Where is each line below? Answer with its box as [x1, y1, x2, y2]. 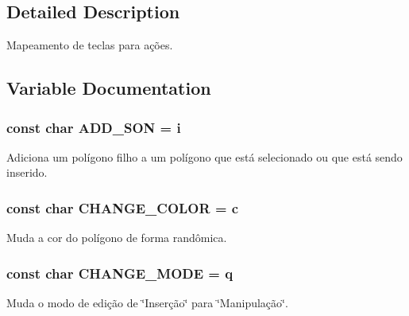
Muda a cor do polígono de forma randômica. [6, 229, 227, 246]
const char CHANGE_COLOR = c [6, 197, 239, 217]
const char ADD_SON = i [6, 117, 181, 137]
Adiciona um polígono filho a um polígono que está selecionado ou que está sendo [6, 148, 403, 165]
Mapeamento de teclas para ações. [6, 37, 173, 53]
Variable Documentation [6, 76, 211, 100]
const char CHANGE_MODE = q [6, 263, 233, 283]
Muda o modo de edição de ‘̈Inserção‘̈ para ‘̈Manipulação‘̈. [6, 295, 288, 311]
